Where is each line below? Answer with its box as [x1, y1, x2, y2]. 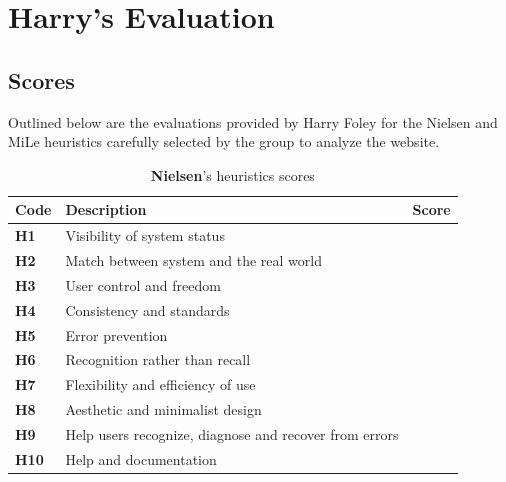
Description [65, 199, 147, 220]
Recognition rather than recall [65, 349, 251, 370]
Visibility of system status [65, 225, 225, 246]
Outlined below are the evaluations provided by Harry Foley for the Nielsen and [8, 111, 498, 132]
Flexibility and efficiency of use [65, 374, 256, 395]
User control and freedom [65, 274, 221, 295]
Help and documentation [65, 448, 217, 469]
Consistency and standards [65, 299, 230, 320]
